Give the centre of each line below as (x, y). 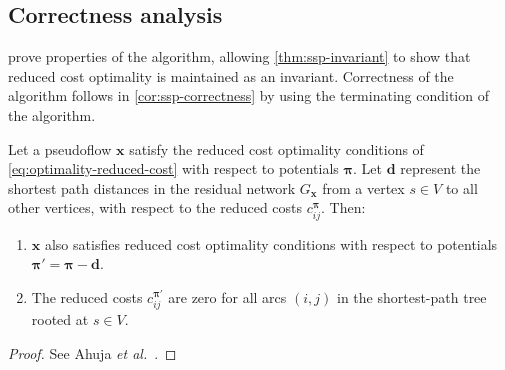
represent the (440, 168)
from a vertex (363, 187)
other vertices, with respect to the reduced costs (155, 207)
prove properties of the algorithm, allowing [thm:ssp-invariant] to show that (239, 56)
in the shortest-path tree (411, 296)
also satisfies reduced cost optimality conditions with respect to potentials (271, 243)
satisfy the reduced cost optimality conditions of (276, 148)
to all (461, 187)
